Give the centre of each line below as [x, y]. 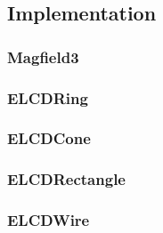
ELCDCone [49, 138]
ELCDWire [49, 220]
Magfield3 [43, 56]
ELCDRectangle [66, 179]
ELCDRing [48, 97]
